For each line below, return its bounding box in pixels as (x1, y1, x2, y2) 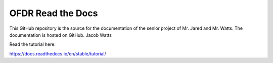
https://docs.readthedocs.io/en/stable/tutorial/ (9, 50, 106, 56)
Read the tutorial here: (9, 41, 56, 47)
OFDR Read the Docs (9, 8, 98, 19)
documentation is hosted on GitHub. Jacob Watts (9, 32, 112, 38)
